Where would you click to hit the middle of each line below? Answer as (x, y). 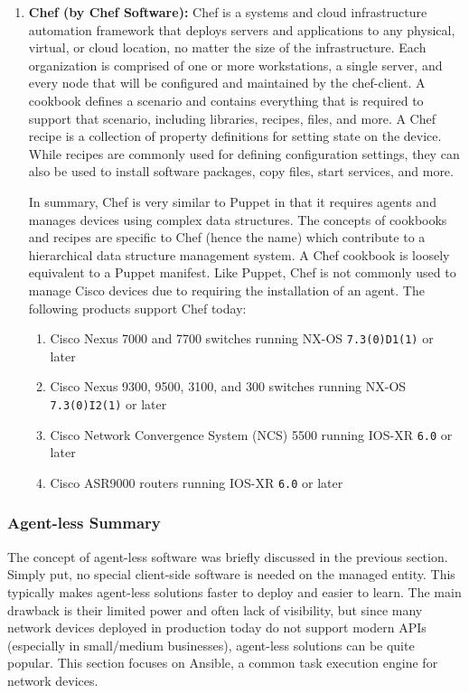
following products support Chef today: (137, 308)
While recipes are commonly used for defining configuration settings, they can (244, 153)
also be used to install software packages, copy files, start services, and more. (241, 171)
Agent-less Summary (84, 523)
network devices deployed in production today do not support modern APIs (217, 627)
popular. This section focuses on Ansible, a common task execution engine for (223, 663)
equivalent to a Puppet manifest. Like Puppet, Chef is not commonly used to (242, 272)
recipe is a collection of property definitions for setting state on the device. (235, 136)
